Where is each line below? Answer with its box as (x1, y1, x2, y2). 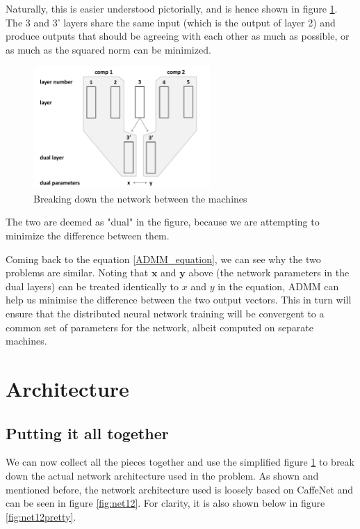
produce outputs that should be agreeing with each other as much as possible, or (6, 29, 350, 43)
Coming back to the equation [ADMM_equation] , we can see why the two (6, 251, 321, 266)
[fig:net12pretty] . (6, 509, 76, 523)
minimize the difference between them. (6, 228, 170, 243)
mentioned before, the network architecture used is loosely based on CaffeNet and (6, 482, 354, 496)
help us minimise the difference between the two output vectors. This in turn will (6, 292, 352, 307)
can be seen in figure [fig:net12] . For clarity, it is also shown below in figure (6, 496, 325, 510)
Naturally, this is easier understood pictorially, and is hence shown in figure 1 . (6, 1, 338, 15)
